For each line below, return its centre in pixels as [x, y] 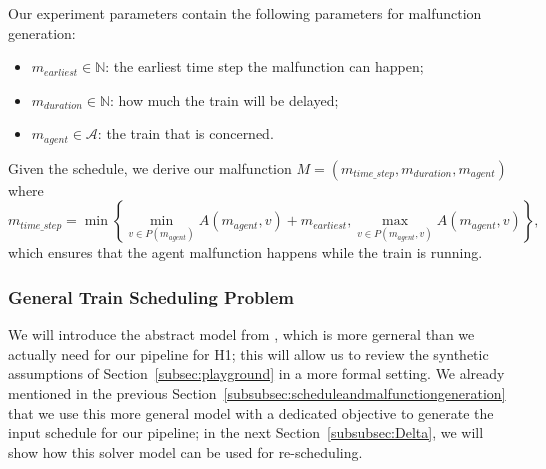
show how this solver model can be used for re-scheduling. [185, 451]
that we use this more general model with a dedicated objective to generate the [251, 412]
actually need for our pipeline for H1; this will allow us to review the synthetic [248, 353]
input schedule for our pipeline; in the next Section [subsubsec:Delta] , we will [246, 432]
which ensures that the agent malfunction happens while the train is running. [245, 252]
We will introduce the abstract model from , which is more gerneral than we [241, 334]
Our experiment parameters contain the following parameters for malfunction [245, 13]
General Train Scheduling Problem [151, 296]
